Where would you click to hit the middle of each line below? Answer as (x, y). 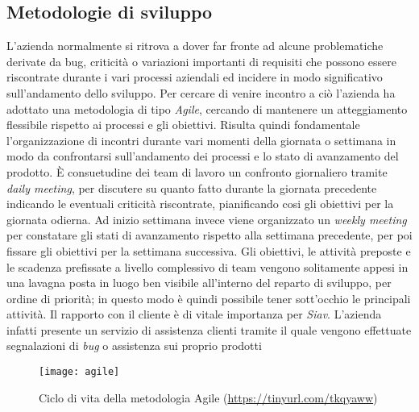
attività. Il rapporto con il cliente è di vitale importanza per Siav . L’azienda (194, 314)
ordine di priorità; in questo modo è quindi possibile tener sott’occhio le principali (209, 298)
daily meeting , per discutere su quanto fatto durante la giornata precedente (192, 187)
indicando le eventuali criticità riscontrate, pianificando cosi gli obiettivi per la (200, 204)
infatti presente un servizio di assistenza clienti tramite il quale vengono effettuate (209, 329)
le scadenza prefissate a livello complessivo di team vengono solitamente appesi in (207, 266)
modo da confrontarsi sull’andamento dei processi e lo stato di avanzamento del (203, 156)
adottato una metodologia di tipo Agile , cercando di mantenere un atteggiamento (207, 108)
